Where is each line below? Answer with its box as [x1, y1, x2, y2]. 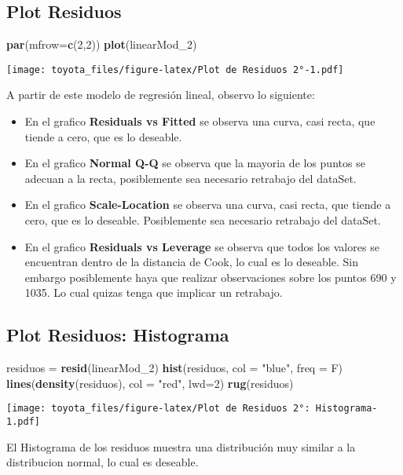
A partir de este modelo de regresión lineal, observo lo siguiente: [6, 86, 315, 103]
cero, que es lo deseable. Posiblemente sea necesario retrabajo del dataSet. [24, 212, 381, 228]
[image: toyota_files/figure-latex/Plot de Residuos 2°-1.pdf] [6, 64, 344, 75]
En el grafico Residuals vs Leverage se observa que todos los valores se [24, 238, 379, 254]
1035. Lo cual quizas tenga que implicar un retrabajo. [24, 284, 283, 301]
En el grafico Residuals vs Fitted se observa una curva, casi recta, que [24, 113, 376, 130]
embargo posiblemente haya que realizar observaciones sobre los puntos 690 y [24, 269, 397, 285]
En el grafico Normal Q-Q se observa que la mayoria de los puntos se [24, 155, 365, 171]
